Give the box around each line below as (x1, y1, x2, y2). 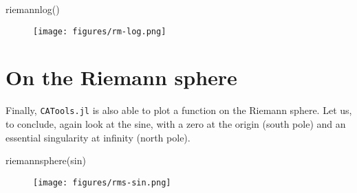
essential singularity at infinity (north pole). (6, 130, 191, 144)
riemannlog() (6, 2, 60, 16)
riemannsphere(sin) (6, 153, 86, 168)
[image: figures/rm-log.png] (33, 26, 166, 36)
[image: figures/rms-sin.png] (33, 177, 171, 188)
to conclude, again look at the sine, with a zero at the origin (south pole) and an (6, 117, 346, 131)
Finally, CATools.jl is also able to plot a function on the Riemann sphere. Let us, (6, 103, 352, 117)
